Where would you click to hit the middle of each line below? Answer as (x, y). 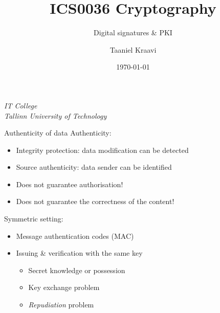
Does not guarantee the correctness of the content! (95, 201)
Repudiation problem (61, 305)
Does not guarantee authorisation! (70, 184)
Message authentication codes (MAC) (75, 236)
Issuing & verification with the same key (79, 253)
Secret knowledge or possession (77, 270)
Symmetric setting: (34, 219)
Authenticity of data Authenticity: (58, 133)
